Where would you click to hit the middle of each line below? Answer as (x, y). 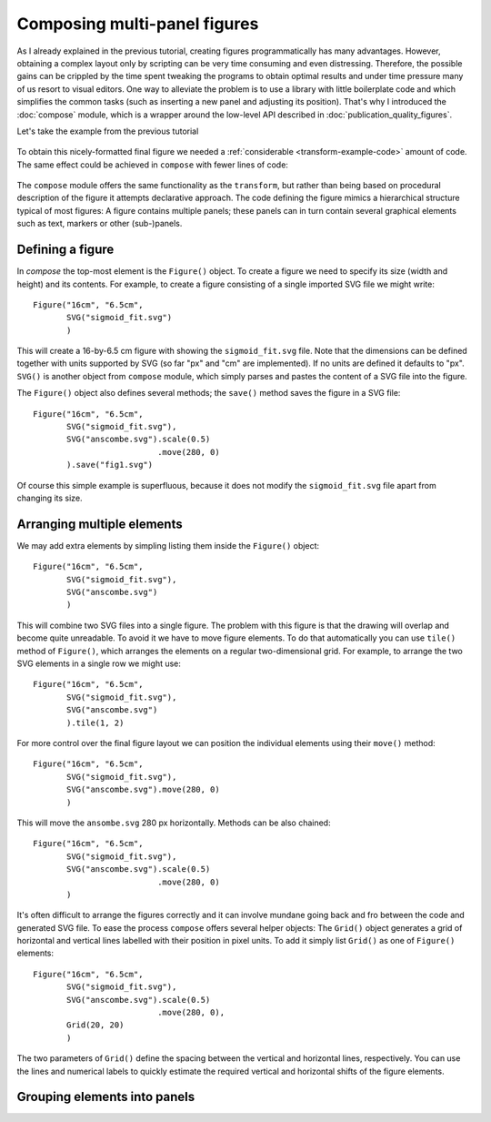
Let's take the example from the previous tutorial (108, 131)
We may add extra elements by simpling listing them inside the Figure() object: (168, 545)
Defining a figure (65, 250)
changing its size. (50, 498)
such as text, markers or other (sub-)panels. (100, 224)
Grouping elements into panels (106, 1097)
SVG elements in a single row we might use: (99, 663)
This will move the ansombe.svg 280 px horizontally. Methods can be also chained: (174, 823)
